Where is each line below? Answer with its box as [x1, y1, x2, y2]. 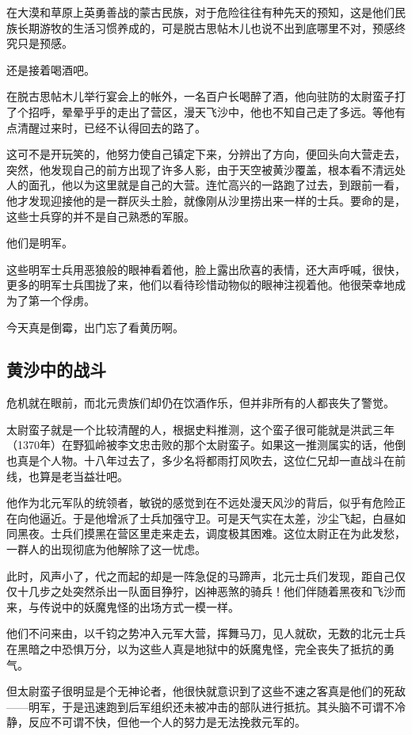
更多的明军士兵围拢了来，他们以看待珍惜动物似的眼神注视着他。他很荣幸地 [6, 276, 395, 293]
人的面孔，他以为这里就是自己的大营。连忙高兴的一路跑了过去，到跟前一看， [6, 177, 406, 193]
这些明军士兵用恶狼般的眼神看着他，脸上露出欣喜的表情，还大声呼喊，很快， [6, 261, 406, 277]
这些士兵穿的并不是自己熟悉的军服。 [6, 208, 195, 224]
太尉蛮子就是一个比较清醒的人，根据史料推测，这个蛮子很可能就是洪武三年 [6, 421, 395, 437]
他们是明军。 [6, 234, 73, 251]
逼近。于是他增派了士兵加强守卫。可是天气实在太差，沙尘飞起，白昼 [39, 509, 395, 526]
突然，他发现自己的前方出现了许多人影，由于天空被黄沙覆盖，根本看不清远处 [6, 161, 406, 177]
